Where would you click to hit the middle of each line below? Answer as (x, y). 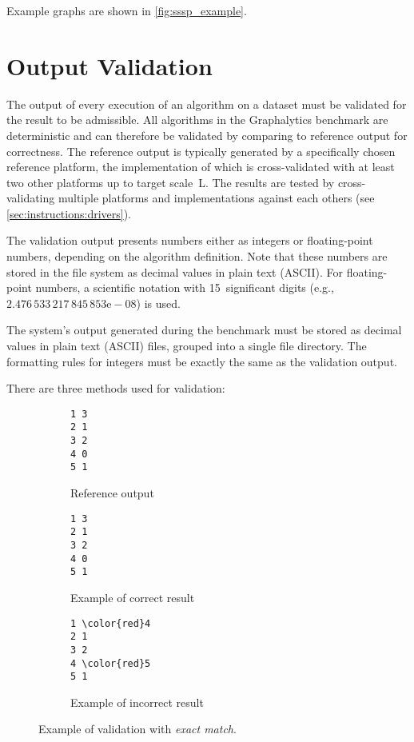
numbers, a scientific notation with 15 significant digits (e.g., (185, 287)
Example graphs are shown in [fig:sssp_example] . (127, 10)
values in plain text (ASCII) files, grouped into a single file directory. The (187, 346)
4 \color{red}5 (111, 663)
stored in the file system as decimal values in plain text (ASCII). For (175, 271)
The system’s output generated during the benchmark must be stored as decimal (204, 330)
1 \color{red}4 (111, 623)
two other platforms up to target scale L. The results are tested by (171, 182)
